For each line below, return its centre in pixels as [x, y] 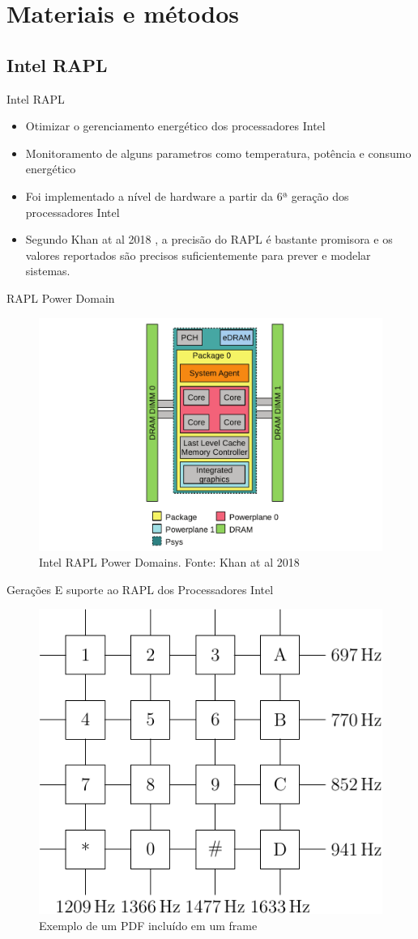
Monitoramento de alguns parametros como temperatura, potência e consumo [218, 153]
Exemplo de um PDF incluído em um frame [148, 926]
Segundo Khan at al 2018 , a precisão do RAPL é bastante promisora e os [209, 239]
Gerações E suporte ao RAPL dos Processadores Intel [140, 589]
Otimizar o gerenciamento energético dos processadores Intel [175, 126]
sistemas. [48, 271]
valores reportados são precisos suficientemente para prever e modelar [198, 255]
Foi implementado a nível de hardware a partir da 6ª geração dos [187, 195]
